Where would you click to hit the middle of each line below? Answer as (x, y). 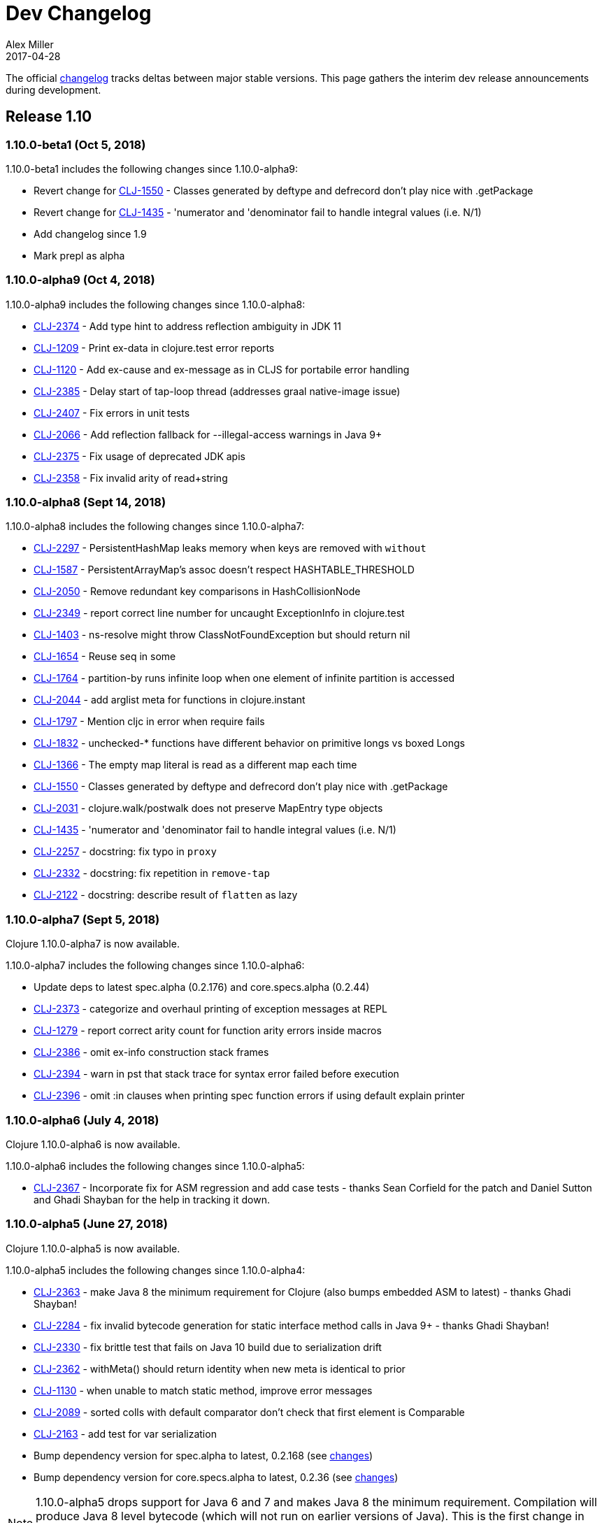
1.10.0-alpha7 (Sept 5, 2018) (83, 919)
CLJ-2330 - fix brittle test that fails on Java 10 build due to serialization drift (208, 1347)
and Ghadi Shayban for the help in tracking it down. (152, 1199)
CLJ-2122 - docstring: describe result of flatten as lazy (166, 895)
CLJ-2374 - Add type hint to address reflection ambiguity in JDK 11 (187, 326)
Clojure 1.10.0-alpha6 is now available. (93, 1144)
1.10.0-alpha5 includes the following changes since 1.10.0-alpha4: (156, 1270)
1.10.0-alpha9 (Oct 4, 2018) (80, 280)
